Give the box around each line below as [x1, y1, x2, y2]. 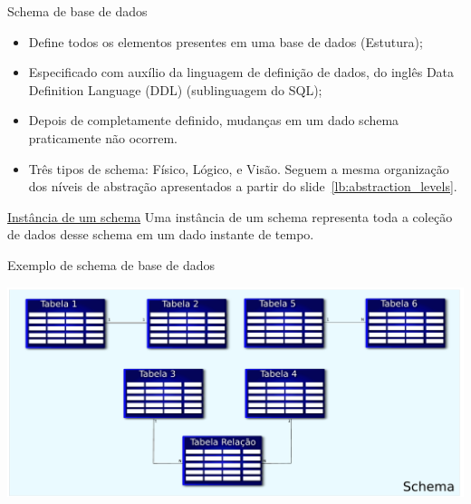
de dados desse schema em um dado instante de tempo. [7, 225, 314, 244]
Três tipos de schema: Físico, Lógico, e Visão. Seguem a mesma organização [28, 159, 449, 178]
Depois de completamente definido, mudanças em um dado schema [28, 111, 399, 130]
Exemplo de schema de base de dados [7, 255, 216, 274]
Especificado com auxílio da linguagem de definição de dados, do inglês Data [28, 63, 455, 82]
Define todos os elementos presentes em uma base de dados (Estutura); [28, 32, 423, 51]
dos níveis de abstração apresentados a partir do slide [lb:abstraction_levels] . [28, 177, 457, 196]
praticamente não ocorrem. [28, 128, 178, 147]
